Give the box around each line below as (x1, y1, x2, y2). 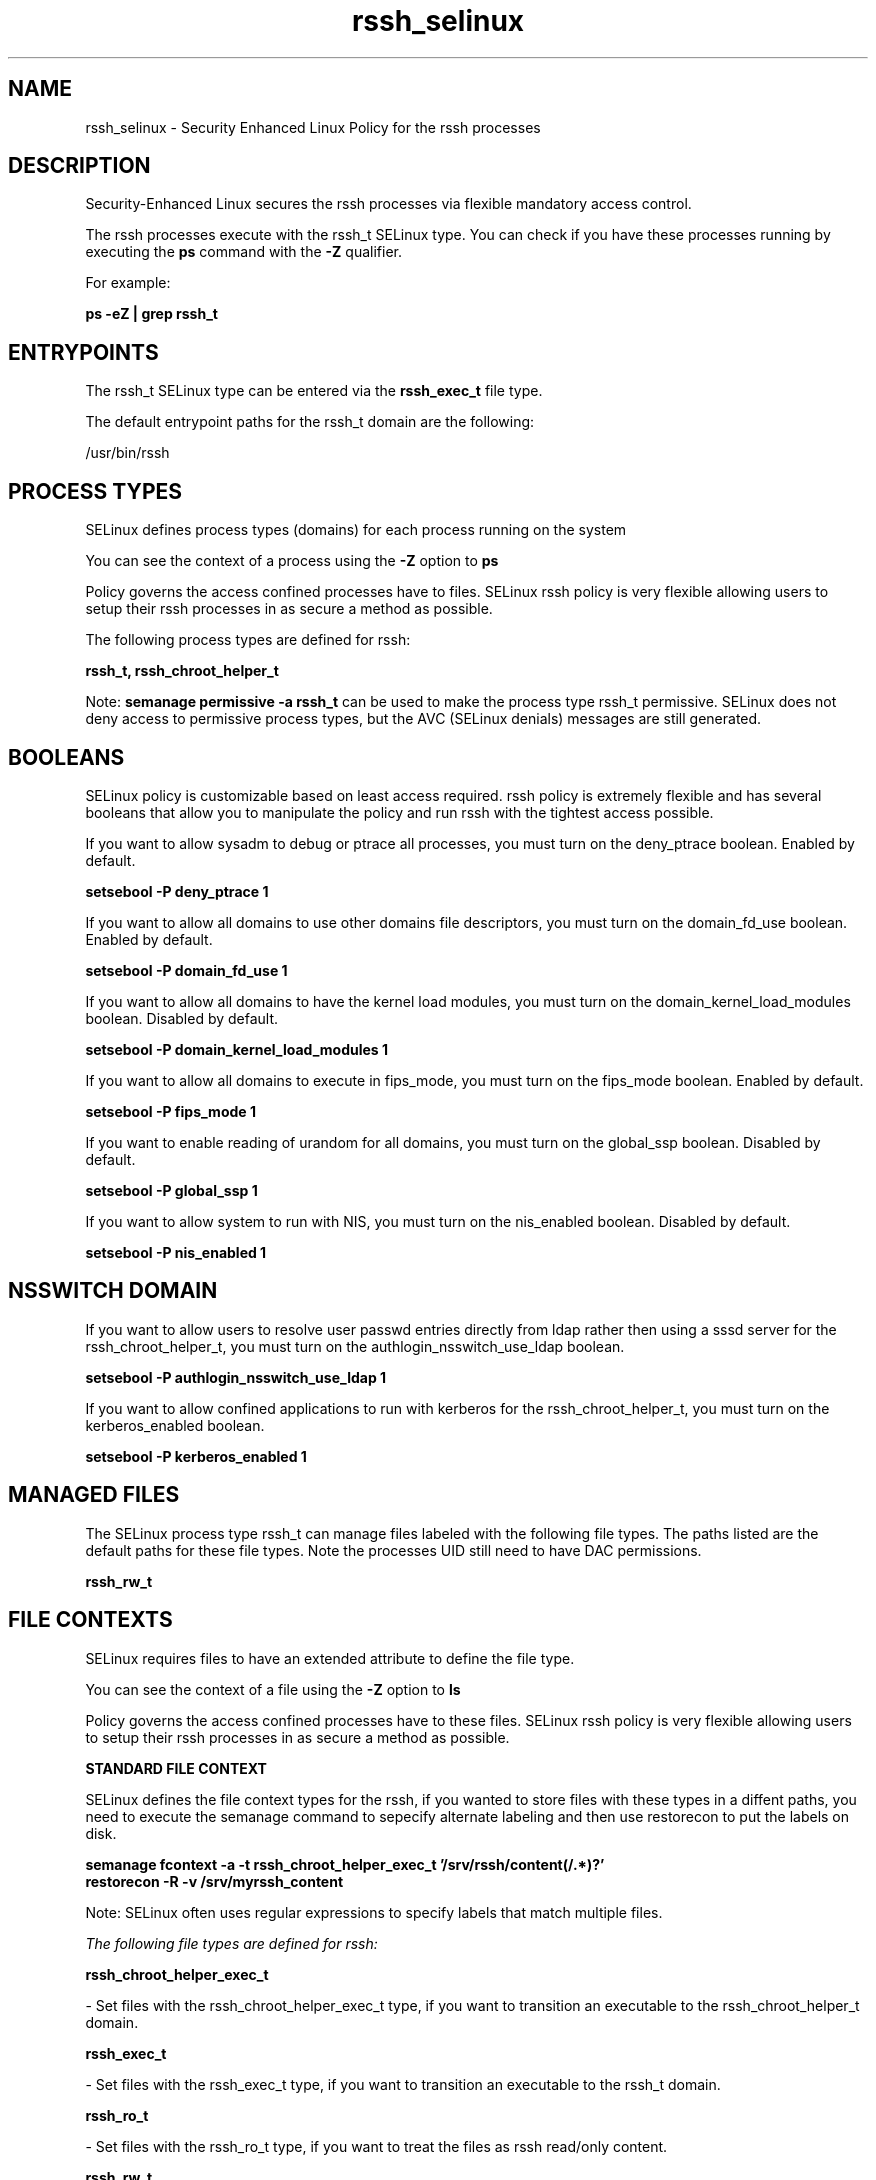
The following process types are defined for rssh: (85, 631, 411, 649)
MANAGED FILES (8, 1482, 180, 1508)
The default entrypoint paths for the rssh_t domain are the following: (85, 413, 535, 431)
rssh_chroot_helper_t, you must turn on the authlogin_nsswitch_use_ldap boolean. (85, 1337, 625, 1355)
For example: (85, 274, 171, 292)
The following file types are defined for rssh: (85, 1934, 378, 1952)
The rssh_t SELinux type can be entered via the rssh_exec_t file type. (85, 382, 543, 400)
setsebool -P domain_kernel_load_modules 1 (85, 1040, 389, 1058)
